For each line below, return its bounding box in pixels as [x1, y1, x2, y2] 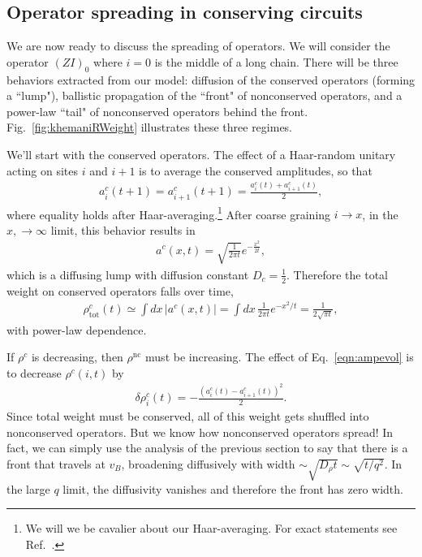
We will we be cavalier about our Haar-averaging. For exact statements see [25, 520, 398, 537]
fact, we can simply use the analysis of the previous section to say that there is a [6, 439, 408, 456]
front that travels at [6, 455, 105, 472]
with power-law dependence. [6, 321, 147, 338]
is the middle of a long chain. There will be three [154, 53, 398, 70]
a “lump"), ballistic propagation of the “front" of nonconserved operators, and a [6, 87, 403, 104]
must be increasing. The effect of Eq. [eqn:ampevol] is [145, 348, 414, 365]
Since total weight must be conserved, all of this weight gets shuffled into [6, 408, 369, 425]
